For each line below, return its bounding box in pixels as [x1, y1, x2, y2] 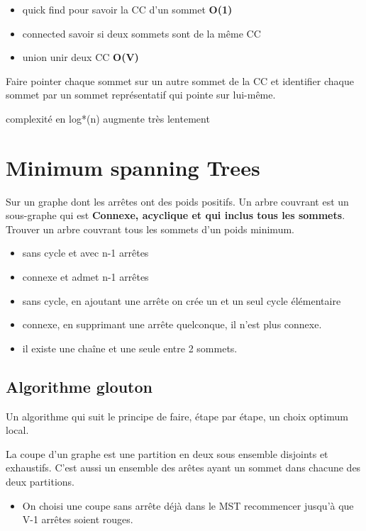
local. [6, 423, 29, 437]
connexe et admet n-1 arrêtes [22, 269, 149, 284]
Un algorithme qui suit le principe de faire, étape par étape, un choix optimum [6, 408, 348, 423]
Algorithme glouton [6, 375, 152, 397]
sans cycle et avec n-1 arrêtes [22, 245, 149, 260]
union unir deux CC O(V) [22, 50, 139, 65]
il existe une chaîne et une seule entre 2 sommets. [22, 340, 238, 355]
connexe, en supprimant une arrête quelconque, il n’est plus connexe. [22, 317, 322, 332]
